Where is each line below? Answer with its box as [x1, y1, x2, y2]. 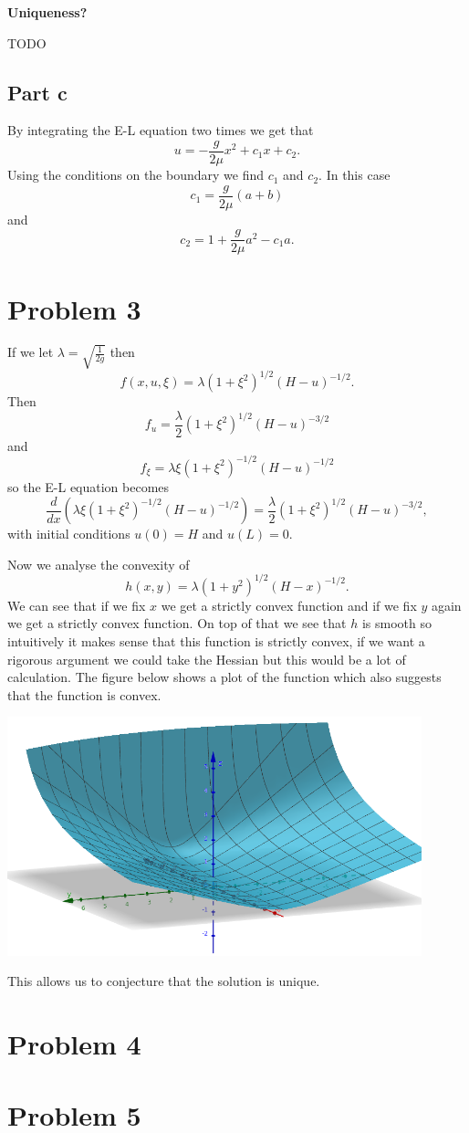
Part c [7, 78, 68, 106]
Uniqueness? [7, 3, 88, 21]
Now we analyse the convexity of [7, 554, 190, 573]
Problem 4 [7, 1025, 141, 1063]
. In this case [318, 165, 391, 184]
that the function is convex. [7, 685, 162, 704]
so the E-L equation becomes [7, 477, 170, 496]
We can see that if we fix [7, 595, 146, 614]
